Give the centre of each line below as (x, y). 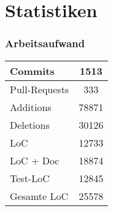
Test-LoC (30, 178)
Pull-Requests (40, 89)
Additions (31, 107)
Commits (32, 71)
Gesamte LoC (39, 196)
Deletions (30, 125)
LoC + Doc (35, 160)
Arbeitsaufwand (45, 43)
